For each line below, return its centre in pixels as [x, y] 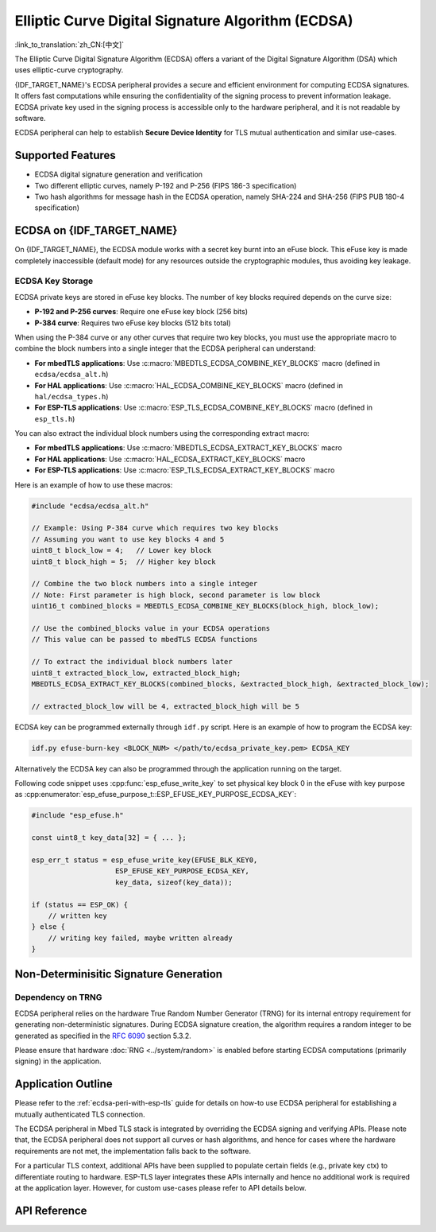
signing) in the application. [58, 1061]
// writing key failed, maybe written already [141, 938]
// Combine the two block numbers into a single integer [145, 584]
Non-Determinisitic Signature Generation [118, 974]
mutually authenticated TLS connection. [80, 1114]
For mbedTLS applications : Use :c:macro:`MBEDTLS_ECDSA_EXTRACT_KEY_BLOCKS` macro [188, 448]
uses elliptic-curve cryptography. [69, 70]
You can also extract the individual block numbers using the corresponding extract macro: [162, 433]
